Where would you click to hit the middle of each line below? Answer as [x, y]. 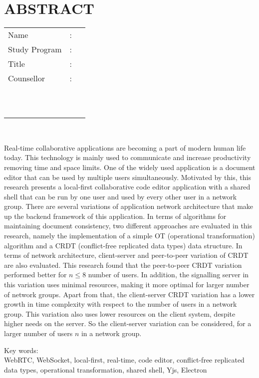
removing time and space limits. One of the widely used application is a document [130, 167]
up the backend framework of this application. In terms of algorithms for [115, 216]
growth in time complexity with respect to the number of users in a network [121, 304]
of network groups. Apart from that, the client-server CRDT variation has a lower [129, 294]
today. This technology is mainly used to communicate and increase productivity [128, 157]
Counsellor [26, 78]
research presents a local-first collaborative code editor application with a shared [127, 187]
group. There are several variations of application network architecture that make [129, 206]
